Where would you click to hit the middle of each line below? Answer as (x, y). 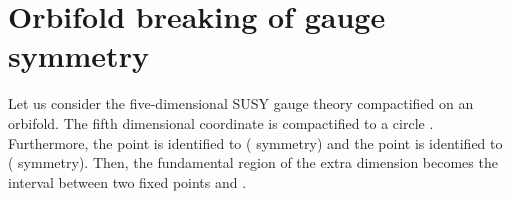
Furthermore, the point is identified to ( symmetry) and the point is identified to (255, 142)
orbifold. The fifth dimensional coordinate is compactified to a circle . (221, 122)
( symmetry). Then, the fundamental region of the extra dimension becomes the (253, 162)
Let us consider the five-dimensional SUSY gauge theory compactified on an (241, 103)
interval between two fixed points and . (127, 181)
